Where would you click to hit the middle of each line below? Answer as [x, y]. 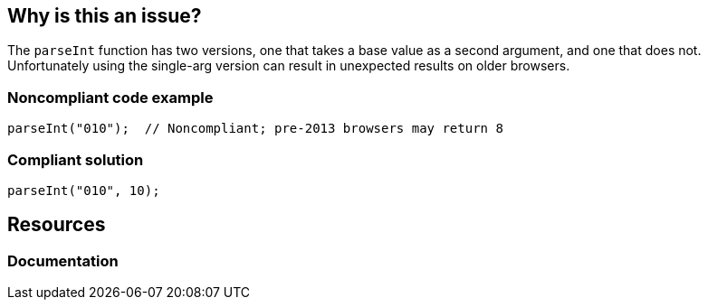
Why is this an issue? [105, 16]
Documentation [63, 260]
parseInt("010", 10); [84, 190]
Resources [57, 225]
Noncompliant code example [110, 97]
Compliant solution [76, 159]
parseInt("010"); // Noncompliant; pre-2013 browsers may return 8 [255, 129]
